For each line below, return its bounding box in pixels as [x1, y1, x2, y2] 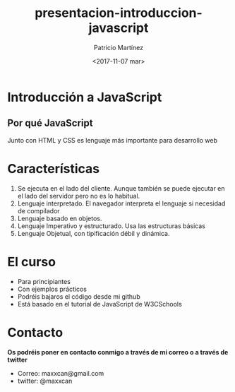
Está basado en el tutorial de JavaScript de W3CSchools [17, 299, 182, 308]
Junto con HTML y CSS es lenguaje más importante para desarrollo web [7, 136, 217, 144]
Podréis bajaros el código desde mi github [17, 292, 140, 301]
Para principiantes [17, 277, 71, 285]
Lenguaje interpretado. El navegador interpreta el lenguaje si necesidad [17, 199, 226, 208]
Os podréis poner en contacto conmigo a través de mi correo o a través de [7, 348, 229, 356]
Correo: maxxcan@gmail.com [17, 369, 104, 377]
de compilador [17, 206, 60, 215]
